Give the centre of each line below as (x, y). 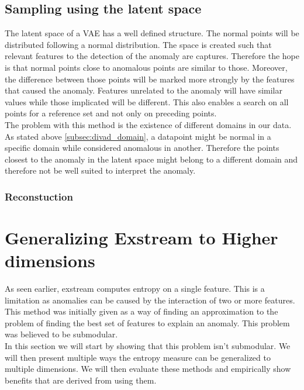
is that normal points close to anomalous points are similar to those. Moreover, (146, 67)
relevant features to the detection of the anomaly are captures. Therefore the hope (152, 56)
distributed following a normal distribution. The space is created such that (138, 44)
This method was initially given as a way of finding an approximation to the (141, 311)
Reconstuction (39, 196)
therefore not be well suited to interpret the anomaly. (100, 170)
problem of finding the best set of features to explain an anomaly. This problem (147, 322)
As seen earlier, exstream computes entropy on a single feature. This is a (135, 289)
